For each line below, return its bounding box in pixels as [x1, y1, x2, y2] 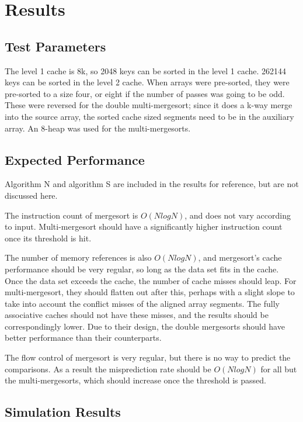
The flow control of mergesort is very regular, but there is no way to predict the [5, 351, 291, 364]
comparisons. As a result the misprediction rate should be [5, 362, 211, 375]
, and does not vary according [184, 209, 291, 221]
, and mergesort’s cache [198, 251, 282, 264]
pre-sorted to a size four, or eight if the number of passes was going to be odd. [5, 87, 285, 99]
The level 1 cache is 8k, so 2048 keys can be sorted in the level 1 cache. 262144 [5, 64, 287, 77]
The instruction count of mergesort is [5, 209, 138, 221]
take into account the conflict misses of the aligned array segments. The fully [5, 297, 280, 309]
